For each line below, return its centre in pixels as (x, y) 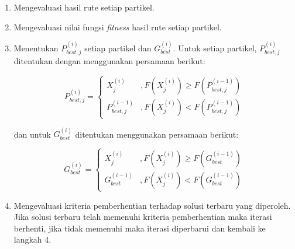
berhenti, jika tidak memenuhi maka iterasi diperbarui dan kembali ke (140, 228)
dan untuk (32, 134)
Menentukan (36, 48)
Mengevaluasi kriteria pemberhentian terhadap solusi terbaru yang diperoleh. (152, 205)
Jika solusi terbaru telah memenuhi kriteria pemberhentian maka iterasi (143, 217)
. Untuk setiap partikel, (215, 48)
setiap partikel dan (118, 48)
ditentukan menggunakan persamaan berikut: (157, 134)
